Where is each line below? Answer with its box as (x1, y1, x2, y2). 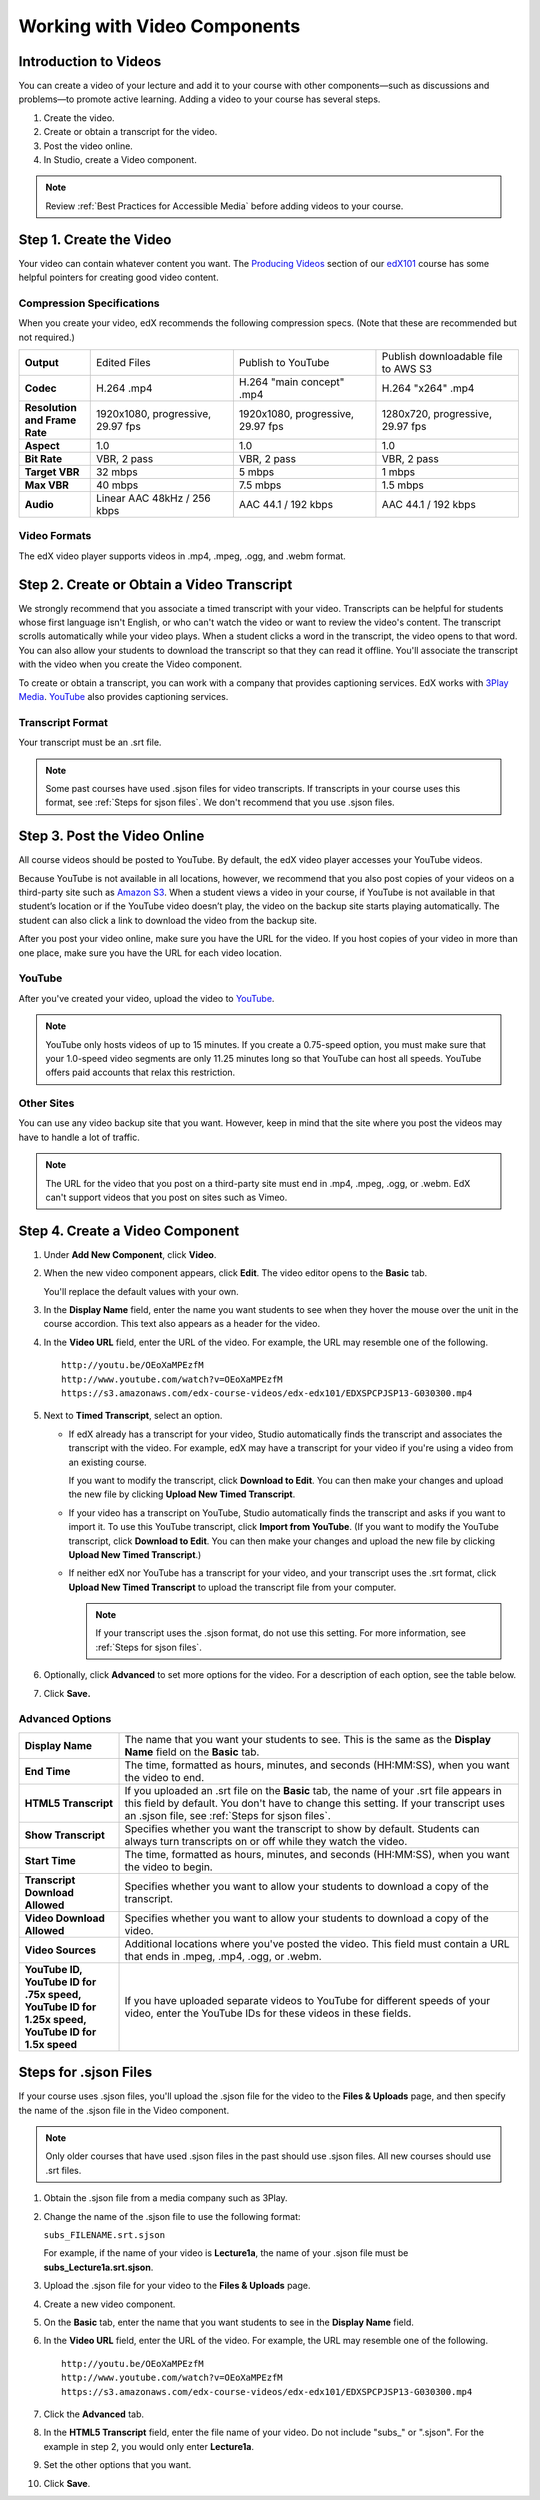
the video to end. (124, 1770, 205, 1784)
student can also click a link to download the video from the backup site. (18, 914, 317, 926)
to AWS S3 (381, 362, 432, 376)
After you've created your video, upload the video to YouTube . (18, 992, 275, 1004)
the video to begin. (124, 1860, 214, 1874)
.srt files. (45, 2164, 82, 2176)
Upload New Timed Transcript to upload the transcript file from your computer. (68, 1581, 397, 1593)
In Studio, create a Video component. (43, 154, 197, 166)
